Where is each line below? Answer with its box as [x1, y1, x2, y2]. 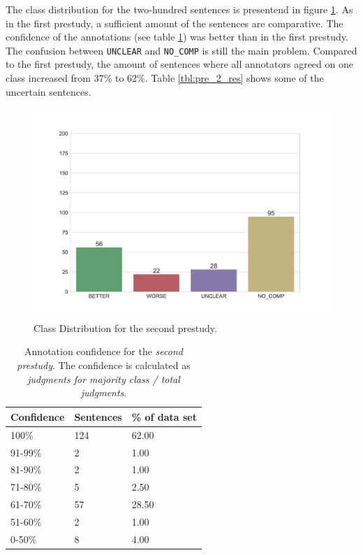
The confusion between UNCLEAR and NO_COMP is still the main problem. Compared [6, 43, 357, 57]
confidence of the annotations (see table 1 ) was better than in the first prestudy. [6, 29, 348, 44]
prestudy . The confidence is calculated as [17, 358, 191, 373]
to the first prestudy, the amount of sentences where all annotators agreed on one [6, 57, 353, 71]
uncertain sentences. [6, 84, 91, 99]
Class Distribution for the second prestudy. [34, 320, 217, 335]
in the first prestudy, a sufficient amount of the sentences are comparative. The [6, 15, 343, 30]
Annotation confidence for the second [24, 344, 183, 359]
